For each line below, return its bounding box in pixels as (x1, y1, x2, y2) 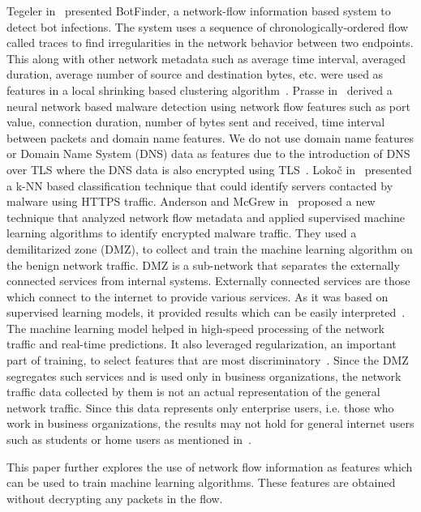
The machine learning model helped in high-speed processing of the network (6, 319, 384, 336)
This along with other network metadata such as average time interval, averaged (6, 49, 406, 66)
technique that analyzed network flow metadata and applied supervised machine (6, 208, 406, 225)
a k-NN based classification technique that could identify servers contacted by (6, 177, 393, 194)
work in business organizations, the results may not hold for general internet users (6, 415, 415, 432)
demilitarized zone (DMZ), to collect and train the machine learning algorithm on (6, 240, 413, 257)
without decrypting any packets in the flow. (6, 489, 223, 506)
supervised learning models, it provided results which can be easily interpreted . (6, 304, 406, 321)
